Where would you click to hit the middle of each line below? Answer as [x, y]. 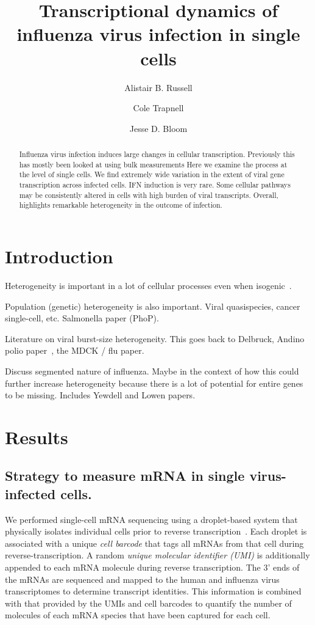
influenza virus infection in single [158, 34]
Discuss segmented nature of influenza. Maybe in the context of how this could [152, 371]
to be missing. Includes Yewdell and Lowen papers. [100, 395]
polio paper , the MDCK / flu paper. [75, 350]
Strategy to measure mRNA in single [125, 476]
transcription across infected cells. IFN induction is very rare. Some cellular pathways [155, 185]
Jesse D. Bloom [158, 128]
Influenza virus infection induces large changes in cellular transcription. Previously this [157, 154]
